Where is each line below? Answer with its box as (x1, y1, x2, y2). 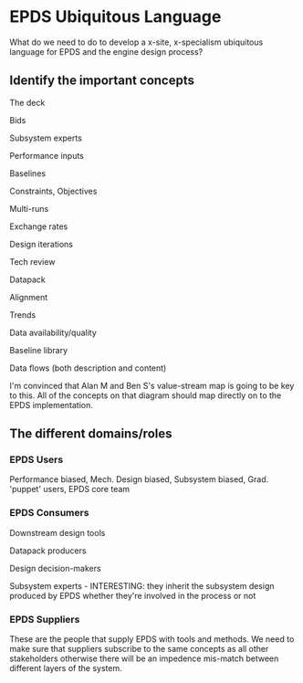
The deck (9, 97, 46, 108)
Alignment (9, 291, 48, 302)
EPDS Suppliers (9, 613, 80, 625)
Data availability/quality (9, 327, 98, 338)
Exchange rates (9, 221, 68, 232)
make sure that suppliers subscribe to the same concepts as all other (9, 644, 269, 655)
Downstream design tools (9, 527, 106, 538)
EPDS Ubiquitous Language (9, 6, 222, 27)
